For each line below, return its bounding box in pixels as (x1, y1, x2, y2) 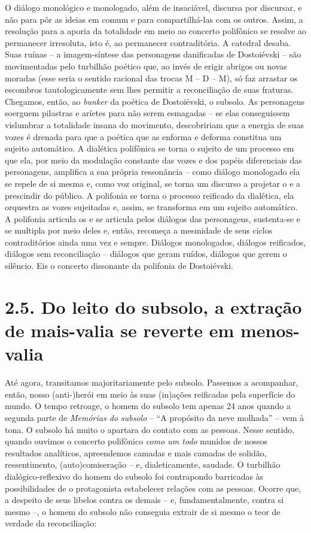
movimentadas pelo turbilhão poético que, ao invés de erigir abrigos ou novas (5, 59, 287, 72)
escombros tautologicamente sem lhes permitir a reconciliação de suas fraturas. (5, 83, 294, 96)
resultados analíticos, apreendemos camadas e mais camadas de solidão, (5, 446, 267, 459)
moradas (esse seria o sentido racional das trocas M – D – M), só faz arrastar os (5, 71, 298, 84)
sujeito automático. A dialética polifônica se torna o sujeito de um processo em (5, 142, 294, 155)
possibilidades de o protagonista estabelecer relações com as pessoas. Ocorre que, (5, 481, 301, 494)
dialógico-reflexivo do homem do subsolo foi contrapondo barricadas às (5, 470, 264, 482)
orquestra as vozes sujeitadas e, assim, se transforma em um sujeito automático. (5, 201, 298, 213)
